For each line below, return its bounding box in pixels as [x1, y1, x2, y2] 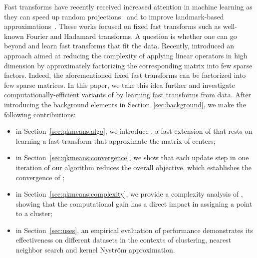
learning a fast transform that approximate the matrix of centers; [15, 135, 216, 146]
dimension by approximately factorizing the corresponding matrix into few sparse [4, 60, 253, 70]
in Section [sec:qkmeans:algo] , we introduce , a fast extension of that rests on [15, 126, 253, 136]
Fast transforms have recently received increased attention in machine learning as [4, 1, 253, 11]
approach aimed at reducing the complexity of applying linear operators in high [4, 50, 248, 60]
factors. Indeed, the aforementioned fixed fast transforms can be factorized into [4, 70, 246, 80]
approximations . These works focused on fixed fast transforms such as [4, 21, 221, 31]
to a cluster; [15, 208, 53, 219]
